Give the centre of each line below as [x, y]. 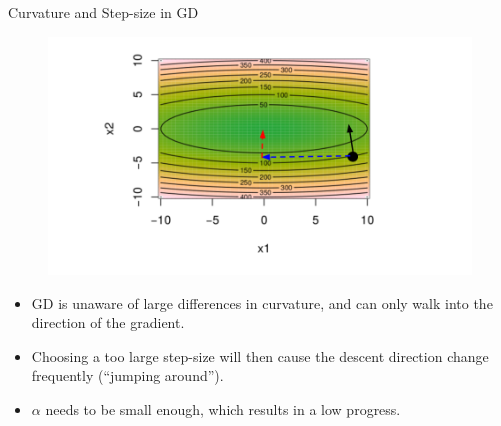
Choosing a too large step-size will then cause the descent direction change [260, 355]
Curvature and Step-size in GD [103, 12]
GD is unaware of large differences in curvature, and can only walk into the [262, 302]
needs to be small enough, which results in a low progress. [223, 409]
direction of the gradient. [108, 322]
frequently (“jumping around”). [127, 375]
